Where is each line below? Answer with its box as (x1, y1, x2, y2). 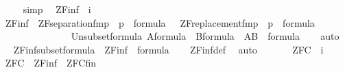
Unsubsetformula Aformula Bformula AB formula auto (71, 29, 340, 43)
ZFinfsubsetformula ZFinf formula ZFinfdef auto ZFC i (13, 42, 324, 56)
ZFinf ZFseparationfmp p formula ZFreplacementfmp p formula (5, 15, 315, 29)
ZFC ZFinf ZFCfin (5, 56, 97, 70)
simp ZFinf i (23, 2, 91, 16)
